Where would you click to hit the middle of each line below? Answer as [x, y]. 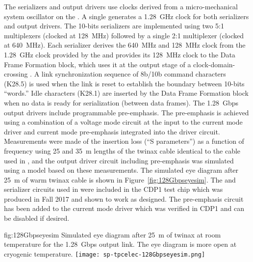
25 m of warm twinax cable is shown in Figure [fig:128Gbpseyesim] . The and [120, 179]
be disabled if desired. [37, 218]
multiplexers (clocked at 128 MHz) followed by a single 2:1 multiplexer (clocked [124, 35]
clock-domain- [214, 64]
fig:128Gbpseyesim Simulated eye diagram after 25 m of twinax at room [113, 234]
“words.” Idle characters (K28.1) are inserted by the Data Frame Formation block [126, 93]
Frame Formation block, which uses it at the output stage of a [98, 64]
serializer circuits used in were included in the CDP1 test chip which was [114, 189]
